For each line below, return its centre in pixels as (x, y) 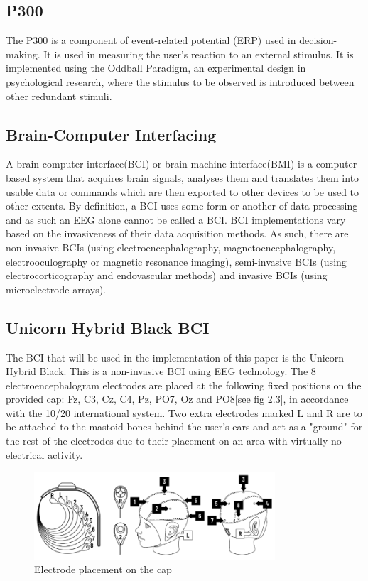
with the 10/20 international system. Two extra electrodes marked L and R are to (184, 412)
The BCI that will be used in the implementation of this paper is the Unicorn (175, 357)
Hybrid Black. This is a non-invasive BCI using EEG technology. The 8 (161, 371)
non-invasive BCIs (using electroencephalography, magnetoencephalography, (171, 247)
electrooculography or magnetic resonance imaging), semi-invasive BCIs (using (176, 261)
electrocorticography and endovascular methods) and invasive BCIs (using (167, 275)
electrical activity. (44, 454)
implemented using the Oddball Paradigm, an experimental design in (156, 68)
